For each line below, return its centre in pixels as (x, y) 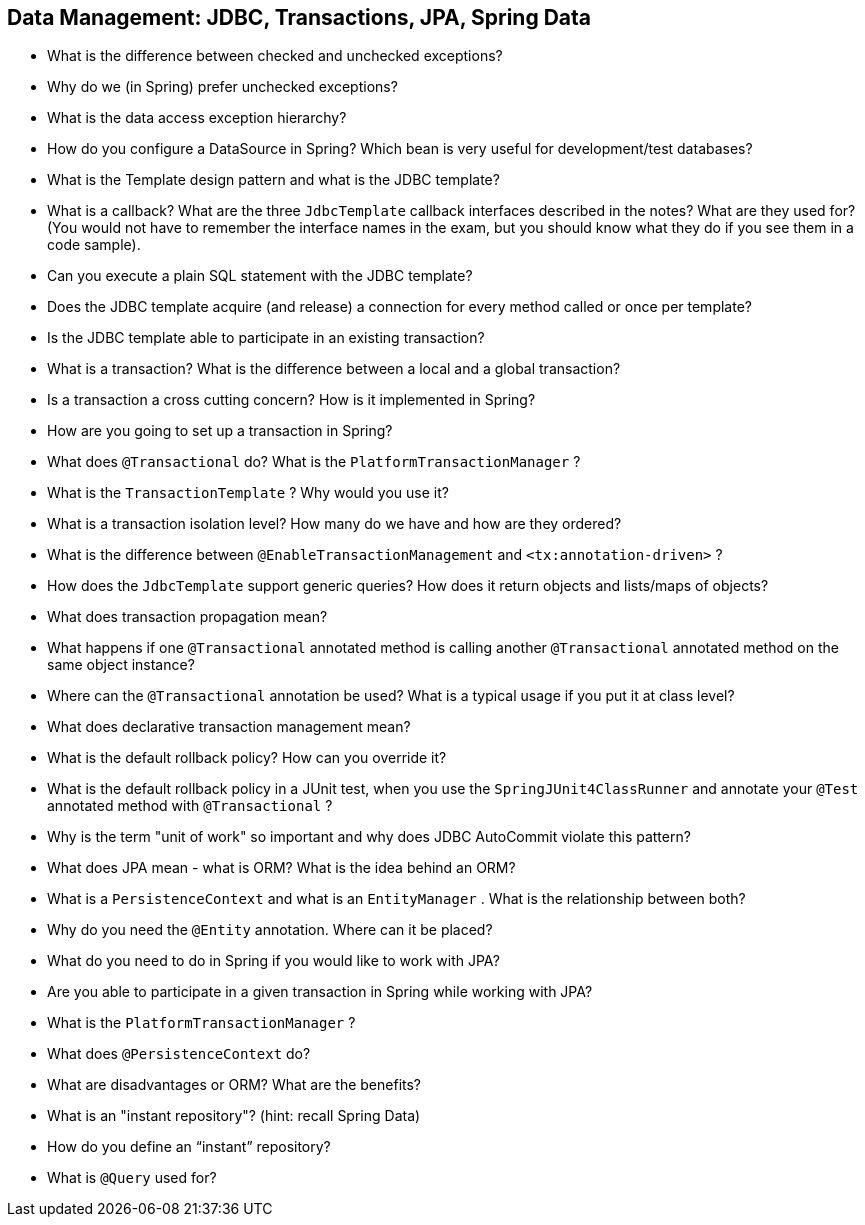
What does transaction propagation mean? (187, 617)
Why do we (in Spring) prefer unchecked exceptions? (222, 87)
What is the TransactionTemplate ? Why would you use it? (248, 493)
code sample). (94, 245)
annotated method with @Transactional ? (190, 806)
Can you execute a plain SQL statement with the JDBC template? (260, 276)
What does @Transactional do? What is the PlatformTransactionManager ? (314, 462)
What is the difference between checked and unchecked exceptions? (275, 56)
